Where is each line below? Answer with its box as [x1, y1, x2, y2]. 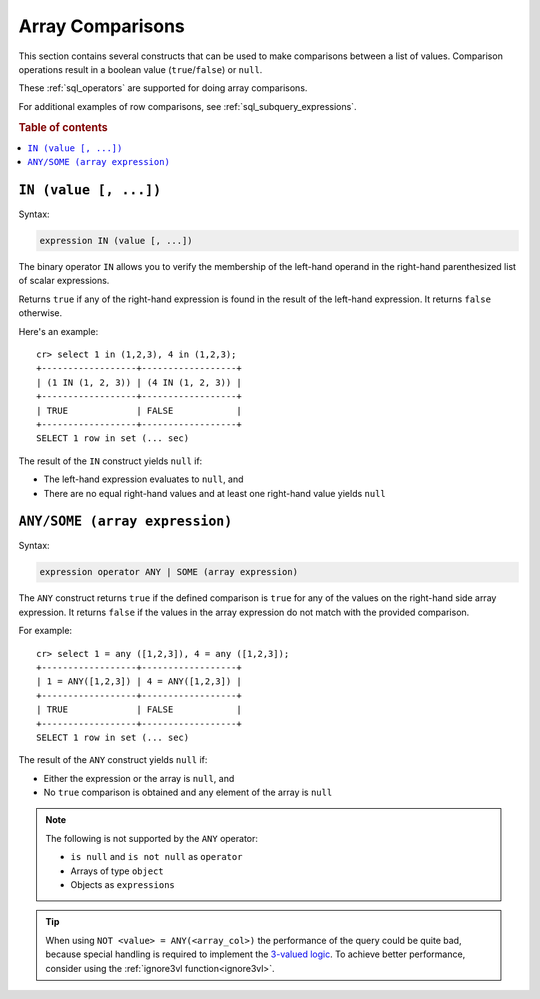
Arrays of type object [70, 865, 164, 877]
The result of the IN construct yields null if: [18, 455, 203, 467]
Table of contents [18, 120, 109, 134]
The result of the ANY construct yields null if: [18, 754, 208, 766]
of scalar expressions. [18, 275, 110, 287]
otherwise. [18, 307, 63, 319]
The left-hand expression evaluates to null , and [43, 473, 244, 485]
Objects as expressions [70, 879, 175, 891]
